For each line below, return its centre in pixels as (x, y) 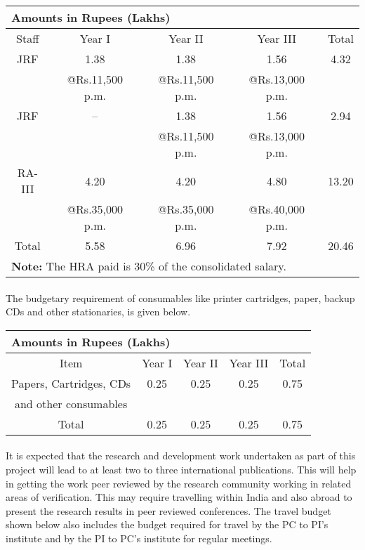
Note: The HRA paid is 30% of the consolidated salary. (149, 266)
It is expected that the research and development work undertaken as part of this (181, 456)
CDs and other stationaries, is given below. (98, 312)
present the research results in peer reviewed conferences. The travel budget (168, 510)
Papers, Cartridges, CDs (71, 383)
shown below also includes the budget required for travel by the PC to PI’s (167, 524)
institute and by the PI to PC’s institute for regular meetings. (139, 538)
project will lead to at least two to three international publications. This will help (181, 469)
